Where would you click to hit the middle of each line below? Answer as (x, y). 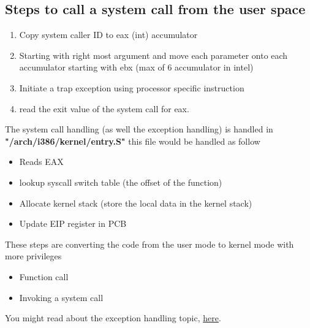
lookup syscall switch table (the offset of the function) (121, 182)
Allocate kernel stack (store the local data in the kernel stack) (136, 203)
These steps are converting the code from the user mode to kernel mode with (149, 244)
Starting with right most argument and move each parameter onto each (153, 55)
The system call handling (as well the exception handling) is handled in (139, 129)
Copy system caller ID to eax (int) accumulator (108, 35)
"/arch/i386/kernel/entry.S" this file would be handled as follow (133, 141)
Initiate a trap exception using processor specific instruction (132, 87)
